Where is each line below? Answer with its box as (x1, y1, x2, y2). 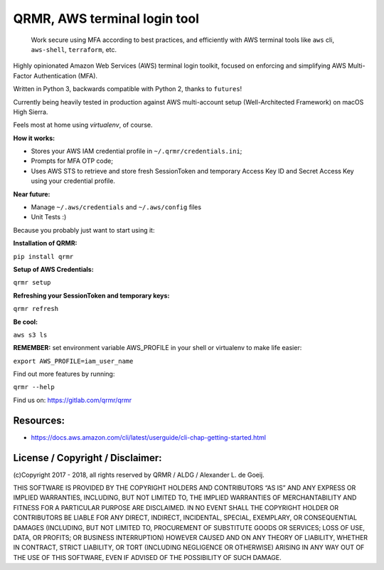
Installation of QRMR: (13, 239, 78, 248)
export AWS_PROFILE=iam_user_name (13, 357, 134, 365)
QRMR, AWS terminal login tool (13, 11, 199, 26)
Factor (13, 71, 32, 80)
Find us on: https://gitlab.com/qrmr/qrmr (13, 396, 132, 404)
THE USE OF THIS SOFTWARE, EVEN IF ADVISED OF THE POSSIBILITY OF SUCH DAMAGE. (13, 553, 282, 561)
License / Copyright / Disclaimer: (13, 452, 163, 464)
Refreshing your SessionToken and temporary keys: (13, 291, 170, 300)
